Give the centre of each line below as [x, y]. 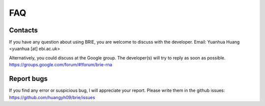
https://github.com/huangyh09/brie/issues [52, 97]
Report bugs [28, 79]
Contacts [24, 30]
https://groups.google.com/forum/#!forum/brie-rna [61, 65]
